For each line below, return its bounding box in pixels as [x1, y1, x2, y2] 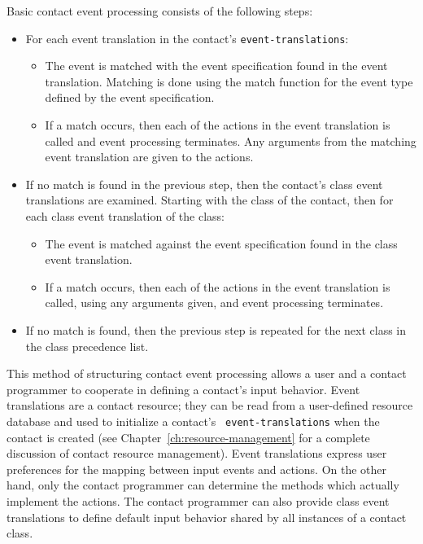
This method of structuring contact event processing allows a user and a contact [7, 365, 407, 382]
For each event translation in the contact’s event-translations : [25, 29, 349, 46]
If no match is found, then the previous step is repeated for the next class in [25, 321, 407, 338]
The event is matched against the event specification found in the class [45, 235, 398, 252]
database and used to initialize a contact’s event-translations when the [7, 412, 380, 429]
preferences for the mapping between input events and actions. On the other [7, 460, 387, 477]
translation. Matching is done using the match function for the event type [45, 72, 413, 90]
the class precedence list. [25, 337, 149, 354]
